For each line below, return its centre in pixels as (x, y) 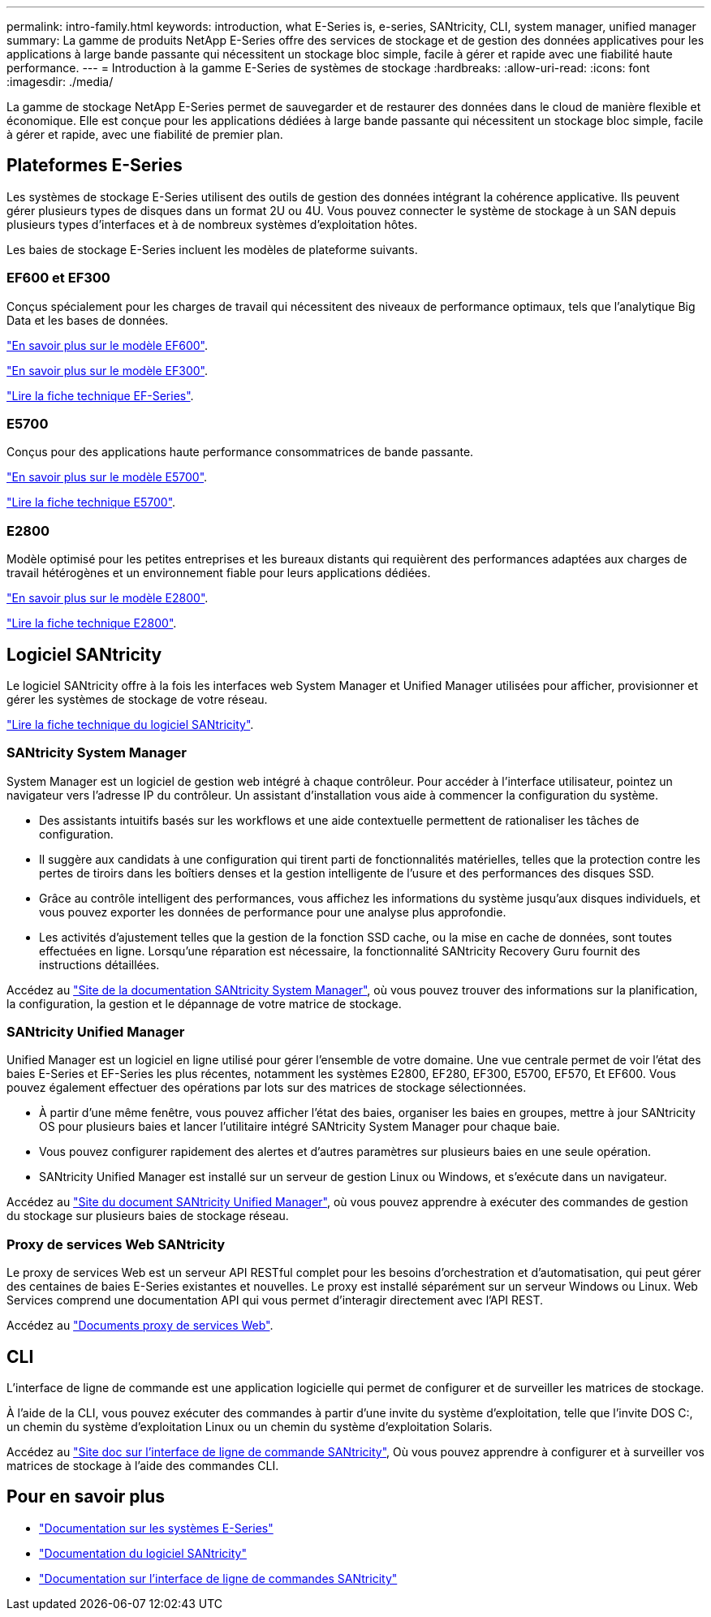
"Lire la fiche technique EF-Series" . (100, 395)
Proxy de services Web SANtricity (116, 1244)
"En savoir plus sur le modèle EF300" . (108, 370)
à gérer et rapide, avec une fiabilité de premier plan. (145, 134)
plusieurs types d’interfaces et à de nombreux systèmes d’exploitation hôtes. (212, 224)
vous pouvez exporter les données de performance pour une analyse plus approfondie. (273, 912)
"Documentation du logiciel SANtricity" (143, 1553)
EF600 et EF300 (58, 278)
